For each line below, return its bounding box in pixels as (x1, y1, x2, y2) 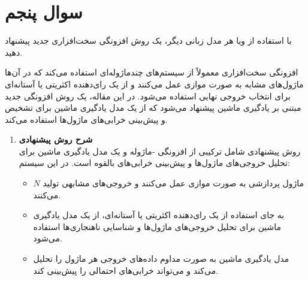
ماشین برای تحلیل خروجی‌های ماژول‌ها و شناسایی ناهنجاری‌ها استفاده (33, 220, 282, 232)
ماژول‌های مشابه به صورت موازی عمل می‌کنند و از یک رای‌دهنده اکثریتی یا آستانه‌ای (5, 77, 304, 90)
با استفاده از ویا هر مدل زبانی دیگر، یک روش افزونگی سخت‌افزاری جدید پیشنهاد (5, 34, 292, 47)
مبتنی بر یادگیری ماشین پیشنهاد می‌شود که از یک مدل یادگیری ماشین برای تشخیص (5, 101, 301, 114)
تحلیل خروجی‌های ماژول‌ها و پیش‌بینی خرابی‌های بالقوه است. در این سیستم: (19, 156, 290, 169)
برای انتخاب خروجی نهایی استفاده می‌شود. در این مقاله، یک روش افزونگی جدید (5, 89, 291, 102)
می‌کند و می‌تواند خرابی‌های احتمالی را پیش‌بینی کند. (33, 264, 219, 276)
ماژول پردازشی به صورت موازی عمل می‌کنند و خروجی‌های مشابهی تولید (43, 177, 304, 189)
